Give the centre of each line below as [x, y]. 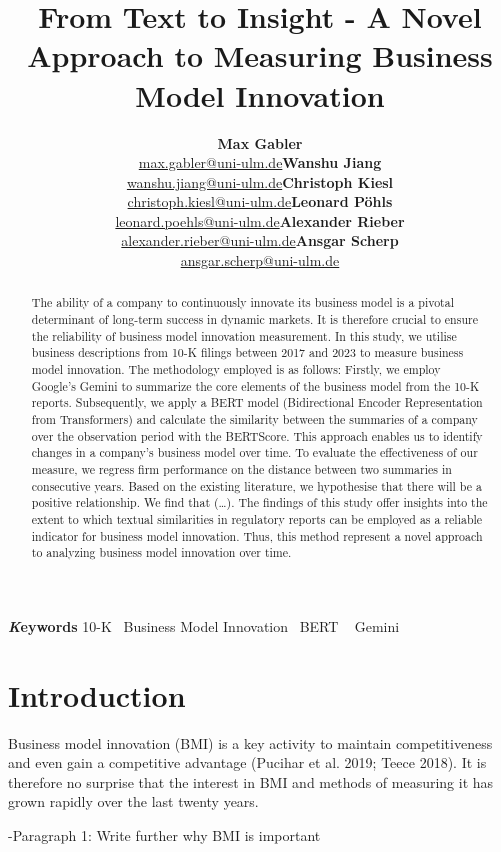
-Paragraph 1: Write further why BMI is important [164, 835]
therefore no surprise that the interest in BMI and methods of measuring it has [251, 781]
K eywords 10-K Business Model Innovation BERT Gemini [204, 625]
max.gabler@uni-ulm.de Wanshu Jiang [260, 162]
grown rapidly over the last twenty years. [133, 801]
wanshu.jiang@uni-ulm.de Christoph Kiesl [260, 181]
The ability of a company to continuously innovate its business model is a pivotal [242, 302]
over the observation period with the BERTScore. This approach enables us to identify [257, 435]
